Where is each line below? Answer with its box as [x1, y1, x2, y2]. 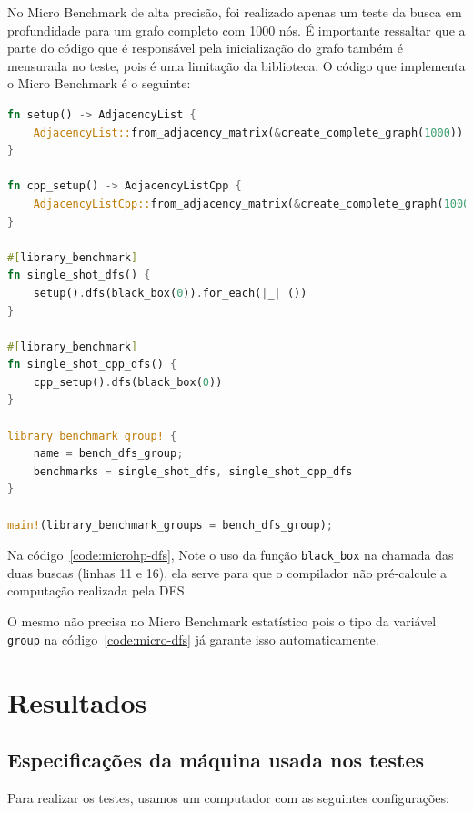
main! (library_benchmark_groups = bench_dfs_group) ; [7, 518, 333, 532]
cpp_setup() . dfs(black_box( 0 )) [33, 375, 223, 389]
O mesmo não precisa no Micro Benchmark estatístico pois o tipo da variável [7, 612, 437, 631]
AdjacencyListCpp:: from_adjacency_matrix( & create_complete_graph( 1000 [33, 197, 470, 210]
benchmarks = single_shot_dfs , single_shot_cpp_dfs [33, 464, 353, 478]
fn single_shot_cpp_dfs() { [7, 358, 177, 371]
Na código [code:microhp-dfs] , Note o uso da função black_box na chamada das [7, 545, 454, 564]
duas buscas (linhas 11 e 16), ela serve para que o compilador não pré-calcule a [7, 563, 448, 582]
